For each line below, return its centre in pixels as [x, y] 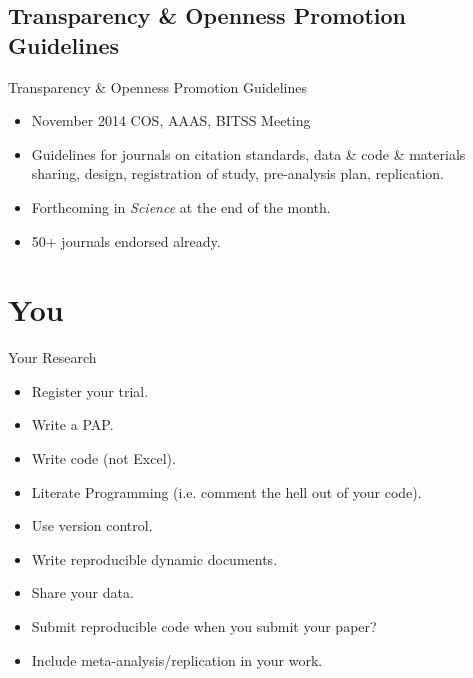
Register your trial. [90, 390]
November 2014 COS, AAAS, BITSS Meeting [171, 120]
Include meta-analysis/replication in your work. [177, 659]
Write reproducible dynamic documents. [154, 558]
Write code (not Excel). [103, 458]
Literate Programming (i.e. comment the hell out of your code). [226, 491]
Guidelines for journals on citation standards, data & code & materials [248, 153]
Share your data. [82, 592]
